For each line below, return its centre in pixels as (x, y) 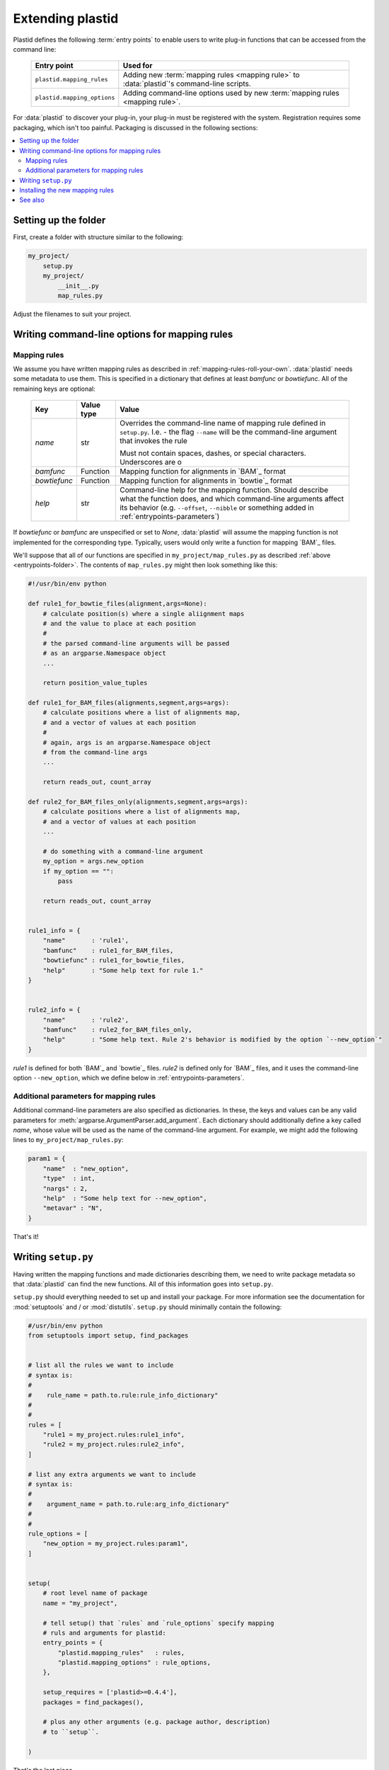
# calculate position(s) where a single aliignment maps (144, 613)
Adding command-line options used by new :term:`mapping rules (231, 93)
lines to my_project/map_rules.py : (68, 1140)
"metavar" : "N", (73, 1208)
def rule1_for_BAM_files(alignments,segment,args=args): (129, 703)
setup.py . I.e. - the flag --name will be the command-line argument (228, 432)
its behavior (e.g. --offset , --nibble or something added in (216, 508)
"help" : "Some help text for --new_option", (125, 1198)
